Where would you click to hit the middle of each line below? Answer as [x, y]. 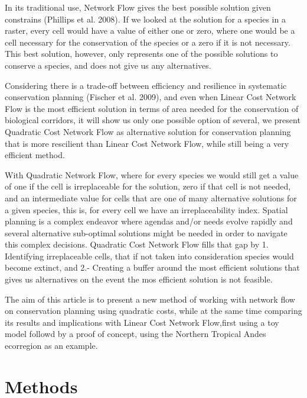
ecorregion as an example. [51, 346]
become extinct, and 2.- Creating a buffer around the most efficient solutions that [152, 267]
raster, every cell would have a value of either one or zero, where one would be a [150, 31]
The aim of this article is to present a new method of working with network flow [150, 299]
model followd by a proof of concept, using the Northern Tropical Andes [135, 334]
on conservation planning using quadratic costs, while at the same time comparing [153, 311]
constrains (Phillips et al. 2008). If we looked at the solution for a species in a [145, 19]
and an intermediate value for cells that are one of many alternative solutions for [151, 198]
